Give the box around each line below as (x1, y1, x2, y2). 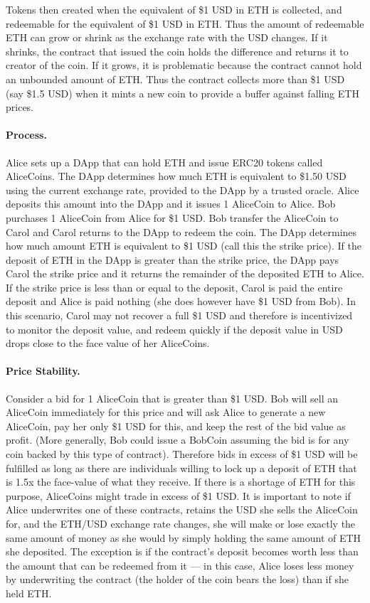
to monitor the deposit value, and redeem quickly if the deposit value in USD (6, 321, 343, 336)
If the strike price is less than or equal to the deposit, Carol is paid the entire (6, 279, 343, 294)
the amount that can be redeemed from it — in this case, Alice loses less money (6, 557, 354, 572)
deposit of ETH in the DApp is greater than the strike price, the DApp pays (6, 252, 339, 267)
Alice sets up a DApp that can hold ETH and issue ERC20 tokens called (6, 154, 323, 169)
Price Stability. (6, 363, 80, 378)
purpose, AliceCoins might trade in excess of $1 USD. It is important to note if (6, 488, 351, 503)
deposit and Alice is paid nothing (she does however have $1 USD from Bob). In (6, 294, 356, 309)
